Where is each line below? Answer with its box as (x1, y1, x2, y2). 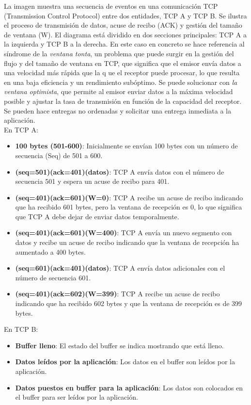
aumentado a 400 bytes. (15, 246, 86, 257)
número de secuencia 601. (15, 272, 91, 282)
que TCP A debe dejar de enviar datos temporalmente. (15, 211, 179, 221)
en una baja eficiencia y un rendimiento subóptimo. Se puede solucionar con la (4, 77, 237, 87)
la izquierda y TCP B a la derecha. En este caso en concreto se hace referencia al (4, 39, 245, 49)
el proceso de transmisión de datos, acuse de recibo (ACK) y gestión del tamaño (4, 20, 242, 30)
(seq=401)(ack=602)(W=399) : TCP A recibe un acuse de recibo (15, 289, 220, 299)
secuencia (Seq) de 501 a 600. (15, 150, 103, 160)
